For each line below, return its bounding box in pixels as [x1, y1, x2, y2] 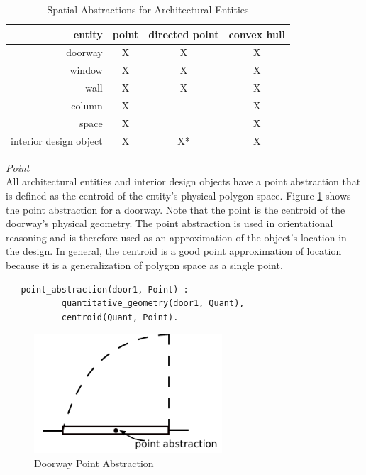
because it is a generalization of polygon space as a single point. [6, 257, 283, 272]
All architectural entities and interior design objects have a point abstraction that [6, 174, 361, 189]
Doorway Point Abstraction [34, 455, 154, 470]
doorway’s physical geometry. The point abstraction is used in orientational [6, 216, 333, 231]
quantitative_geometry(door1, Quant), [61, 298, 245, 309]
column [71, 97, 103, 112]
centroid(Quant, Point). [61, 312, 179, 322]
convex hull [228, 26, 285, 41]
